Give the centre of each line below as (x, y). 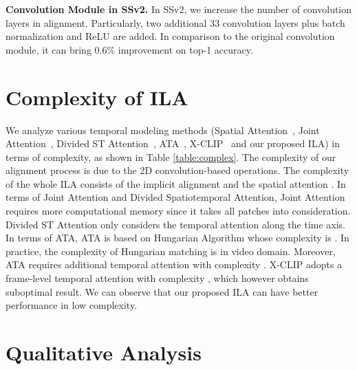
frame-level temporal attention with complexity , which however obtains (157, 278)
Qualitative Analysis (104, 352)
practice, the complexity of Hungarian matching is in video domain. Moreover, (171, 251)
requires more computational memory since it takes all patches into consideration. (178, 211)
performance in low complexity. (72, 305)
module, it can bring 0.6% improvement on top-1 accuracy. (129, 49)
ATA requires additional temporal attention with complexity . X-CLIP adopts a (174, 264)
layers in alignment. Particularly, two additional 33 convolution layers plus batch (175, 22)
